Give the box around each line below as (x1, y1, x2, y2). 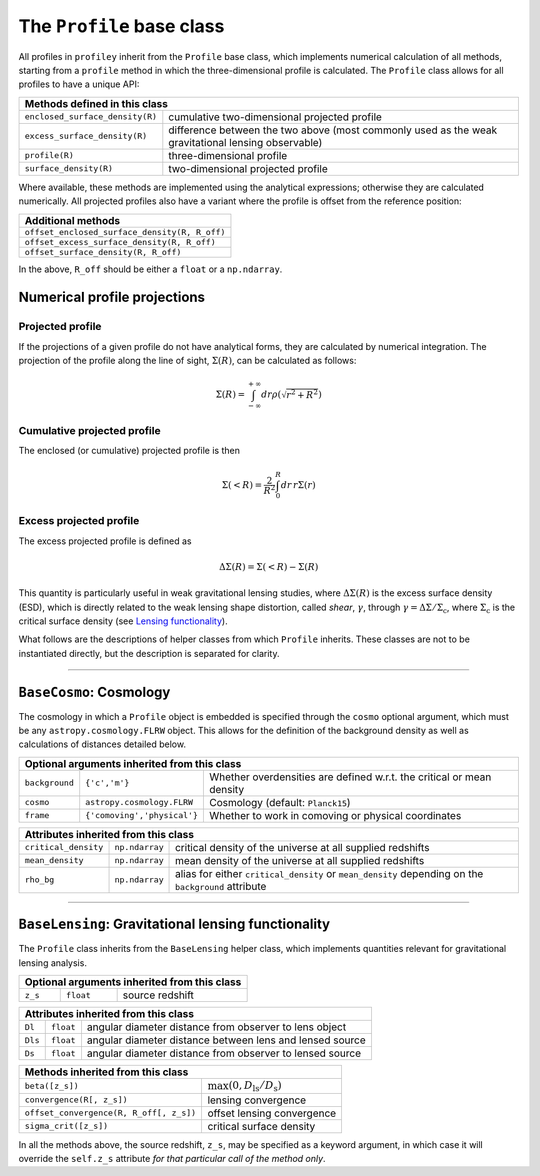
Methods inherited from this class (24, 1065, 189, 1079)
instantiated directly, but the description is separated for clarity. (18, 647, 280, 659)
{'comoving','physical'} (85, 810, 199, 821)
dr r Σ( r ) (280, 479, 316, 490)
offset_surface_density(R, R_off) (24, 246, 182, 257)
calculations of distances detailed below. (18, 738, 187, 750)
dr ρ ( (260, 389, 282, 400)
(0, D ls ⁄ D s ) (228, 1079, 282, 1094)
